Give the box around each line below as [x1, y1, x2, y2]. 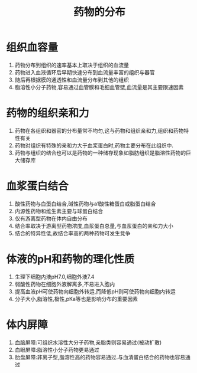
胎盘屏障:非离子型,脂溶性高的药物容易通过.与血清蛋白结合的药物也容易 [14, 354, 185, 361]
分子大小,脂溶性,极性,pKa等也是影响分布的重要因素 [14, 295, 138, 302]
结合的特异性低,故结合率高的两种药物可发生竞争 [14, 230, 131, 237]
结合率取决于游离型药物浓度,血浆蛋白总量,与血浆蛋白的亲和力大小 [14, 222, 173, 229]
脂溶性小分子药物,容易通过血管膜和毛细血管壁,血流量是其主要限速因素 [14, 83, 184, 90]
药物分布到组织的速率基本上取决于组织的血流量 [14, 61, 129, 68]
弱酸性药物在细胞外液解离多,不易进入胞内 [14, 280, 115, 287]
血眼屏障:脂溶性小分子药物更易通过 [14, 346, 99, 353]
